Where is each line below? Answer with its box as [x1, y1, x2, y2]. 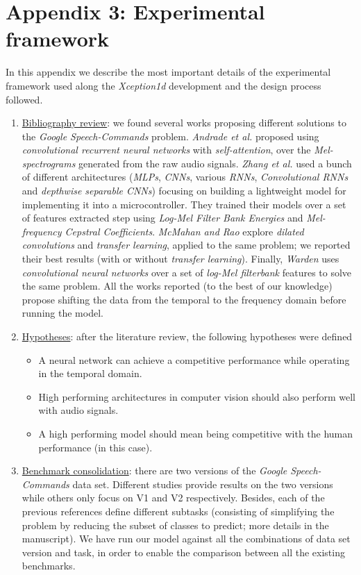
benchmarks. [22, 558, 76, 573]
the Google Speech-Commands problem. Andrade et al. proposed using [22, 128, 319, 143]
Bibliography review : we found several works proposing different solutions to [22, 115, 346, 130]
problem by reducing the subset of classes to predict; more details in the [22, 517, 329, 532]
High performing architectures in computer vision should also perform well [38, 389, 355, 403]
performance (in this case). [38, 440, 153, 454]
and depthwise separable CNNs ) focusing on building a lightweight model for [22, 183, 346, 198]
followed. [6, 92, 43, 106]
